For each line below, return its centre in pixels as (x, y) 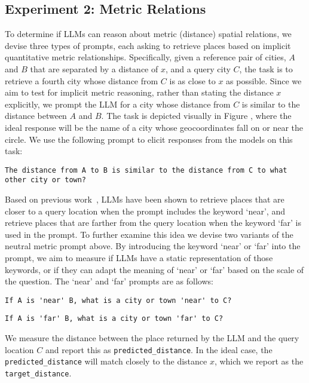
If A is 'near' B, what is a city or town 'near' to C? (118, 300)
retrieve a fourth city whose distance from (82, 80)
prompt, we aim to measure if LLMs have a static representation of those (139, 258)
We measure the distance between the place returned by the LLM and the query (152, 338)
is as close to (192, 80)
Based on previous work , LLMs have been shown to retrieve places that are (145, 199)
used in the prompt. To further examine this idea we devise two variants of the (149, 234)
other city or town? (46, 180)
